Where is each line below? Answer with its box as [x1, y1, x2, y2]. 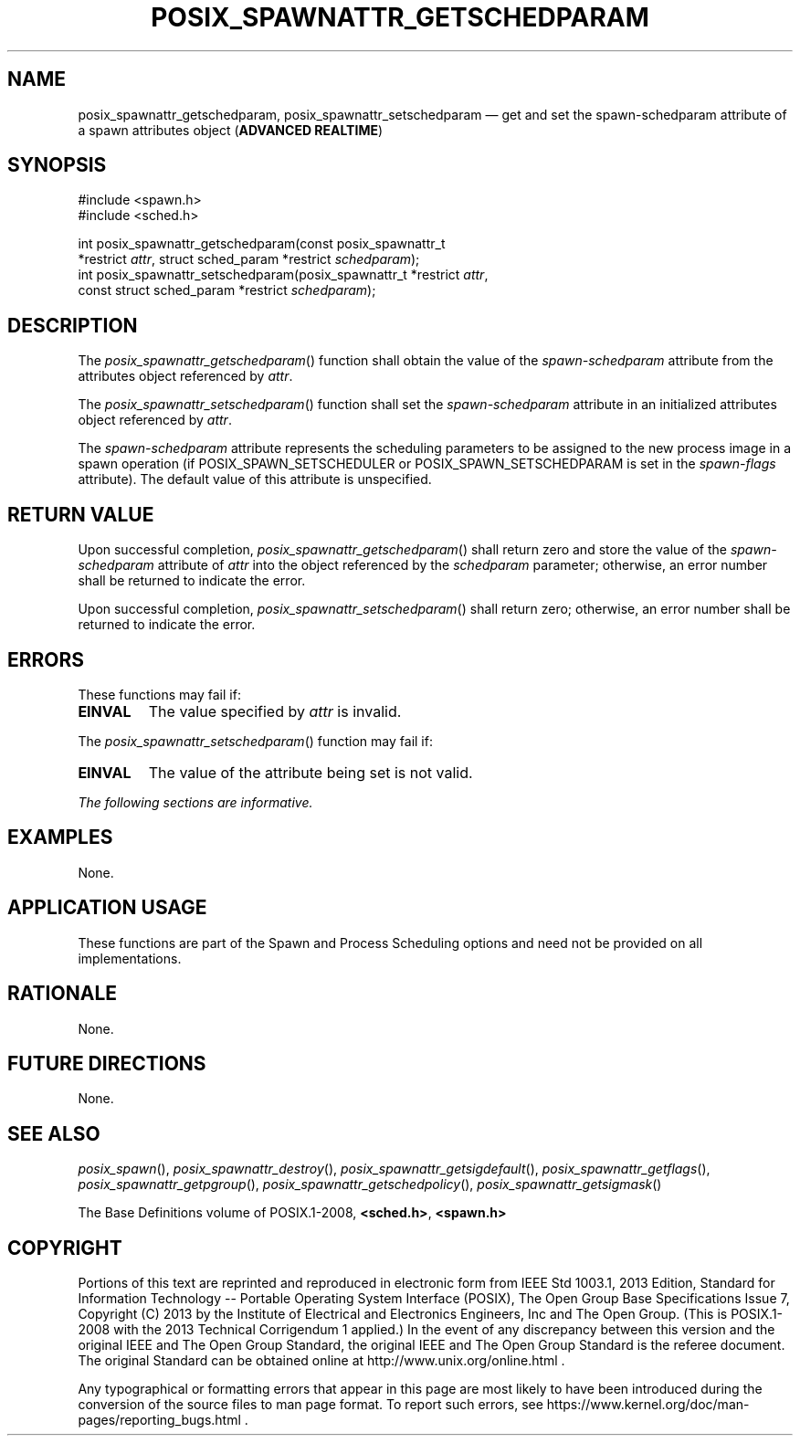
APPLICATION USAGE [7, 896, 207, 920]
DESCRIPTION [7, 313, 138, 337]
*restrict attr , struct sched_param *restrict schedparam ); [78, 251, 420, 268]
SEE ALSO [7, 1122, 100, 1145]
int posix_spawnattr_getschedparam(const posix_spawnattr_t [78, 236, 446, 252]
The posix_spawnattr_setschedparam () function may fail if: [78, 732, 433, 749]
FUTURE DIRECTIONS [7, 1051, 206, 1075]
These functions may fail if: [78, 686, 241, 702]
